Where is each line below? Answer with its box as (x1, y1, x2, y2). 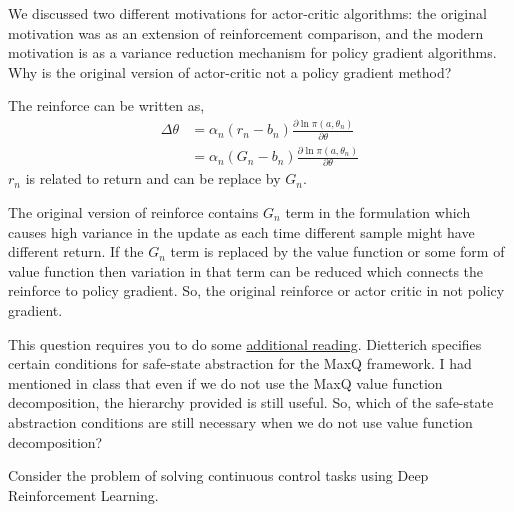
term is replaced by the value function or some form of (170, 241, 505, 262)
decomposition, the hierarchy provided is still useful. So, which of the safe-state (8, 392, 494, 413)
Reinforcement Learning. (8, 484, 159, 505)
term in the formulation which (285, 202, 471, 222)
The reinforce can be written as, (8, 95, 205, 116)
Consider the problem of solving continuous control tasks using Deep (8, 465, 429, 486)
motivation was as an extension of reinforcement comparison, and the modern (8, 22, 484, 43)
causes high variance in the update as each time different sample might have (8, 221, 475, 242)
